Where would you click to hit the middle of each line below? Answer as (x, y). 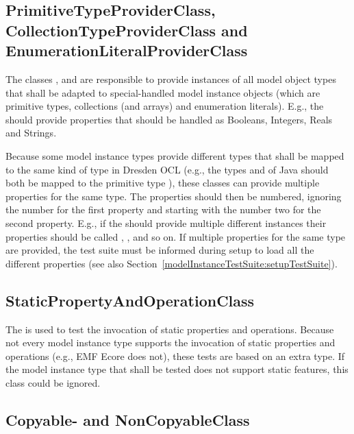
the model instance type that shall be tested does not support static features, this (177, 369)
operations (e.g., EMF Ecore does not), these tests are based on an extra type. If (175, 355)
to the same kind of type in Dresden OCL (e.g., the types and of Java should (167, 169)
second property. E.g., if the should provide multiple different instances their (166, 222)
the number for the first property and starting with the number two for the (163, 209)
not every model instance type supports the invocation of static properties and (170, 342)
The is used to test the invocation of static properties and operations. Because (170, 329)
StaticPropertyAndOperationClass (130, 300)
